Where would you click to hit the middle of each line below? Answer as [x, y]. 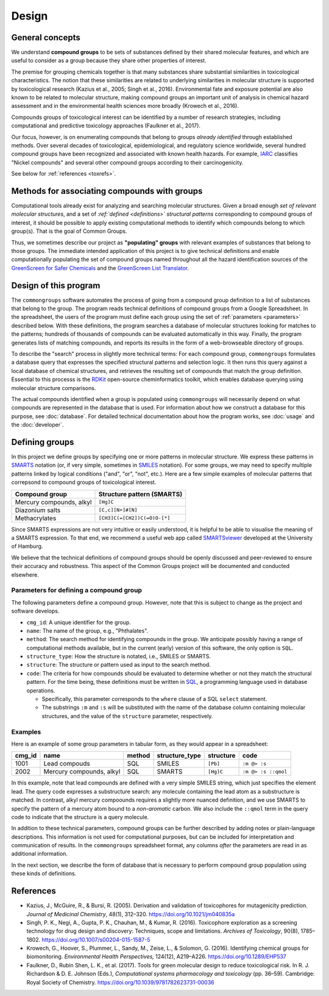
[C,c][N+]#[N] [118, 510]
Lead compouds [67, 764]
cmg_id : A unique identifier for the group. [79, 622]
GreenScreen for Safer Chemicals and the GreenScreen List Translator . [100, 268]
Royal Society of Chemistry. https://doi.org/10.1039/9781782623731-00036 [120, 982]
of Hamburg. [27, 546]
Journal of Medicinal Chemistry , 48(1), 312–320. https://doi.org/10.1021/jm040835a [131, 914]
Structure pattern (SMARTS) [140, 494]
